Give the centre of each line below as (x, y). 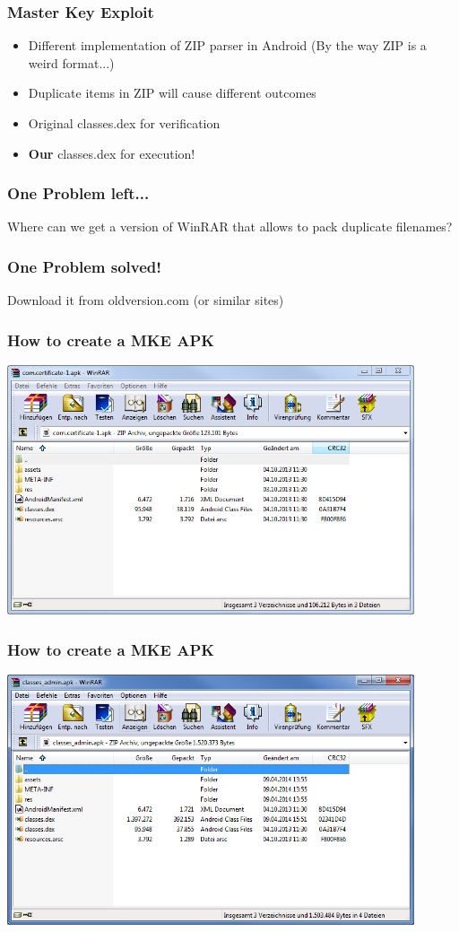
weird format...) (71, 62)
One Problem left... (78, 193)
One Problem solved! (84, 266)
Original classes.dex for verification (124, 123)
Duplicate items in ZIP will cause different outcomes (172, 93)
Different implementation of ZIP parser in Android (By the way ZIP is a (227, 45)
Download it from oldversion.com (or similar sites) (146, 300)
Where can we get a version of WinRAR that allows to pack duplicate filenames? (230, 226)
